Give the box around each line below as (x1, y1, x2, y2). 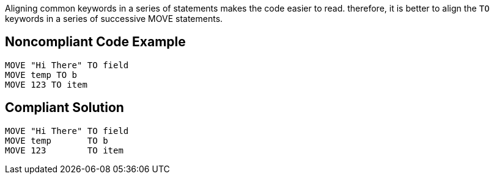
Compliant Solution (5, 100, 124, 116)
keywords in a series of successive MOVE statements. (5, 13, 223, 24)
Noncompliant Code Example (5, 34, 186, 50)
